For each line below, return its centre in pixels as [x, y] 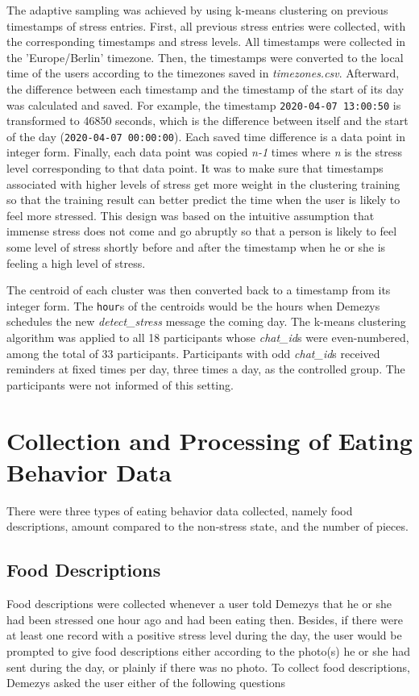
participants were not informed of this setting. [120, 384]
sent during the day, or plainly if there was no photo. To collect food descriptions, [209, 667]
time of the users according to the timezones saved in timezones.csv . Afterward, [203, 73]
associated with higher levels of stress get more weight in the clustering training [203, 183]
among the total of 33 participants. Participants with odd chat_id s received [193, 353]
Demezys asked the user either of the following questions [146, 683]
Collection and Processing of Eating [209, 440]
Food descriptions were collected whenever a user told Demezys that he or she [199, 604]
